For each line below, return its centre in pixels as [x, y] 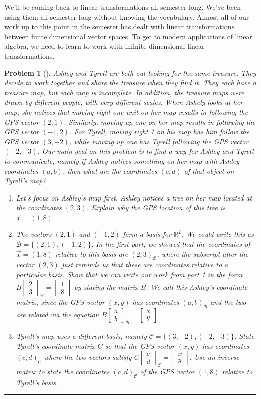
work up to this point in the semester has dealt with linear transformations [119, 26]
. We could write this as [217, 234]
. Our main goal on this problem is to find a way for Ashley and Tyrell [146, 151]
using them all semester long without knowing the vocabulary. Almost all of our [127, 16]
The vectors [34, 234]
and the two [228, 302]
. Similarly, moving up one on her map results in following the [160, 122]
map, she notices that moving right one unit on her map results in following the [126, 112]
